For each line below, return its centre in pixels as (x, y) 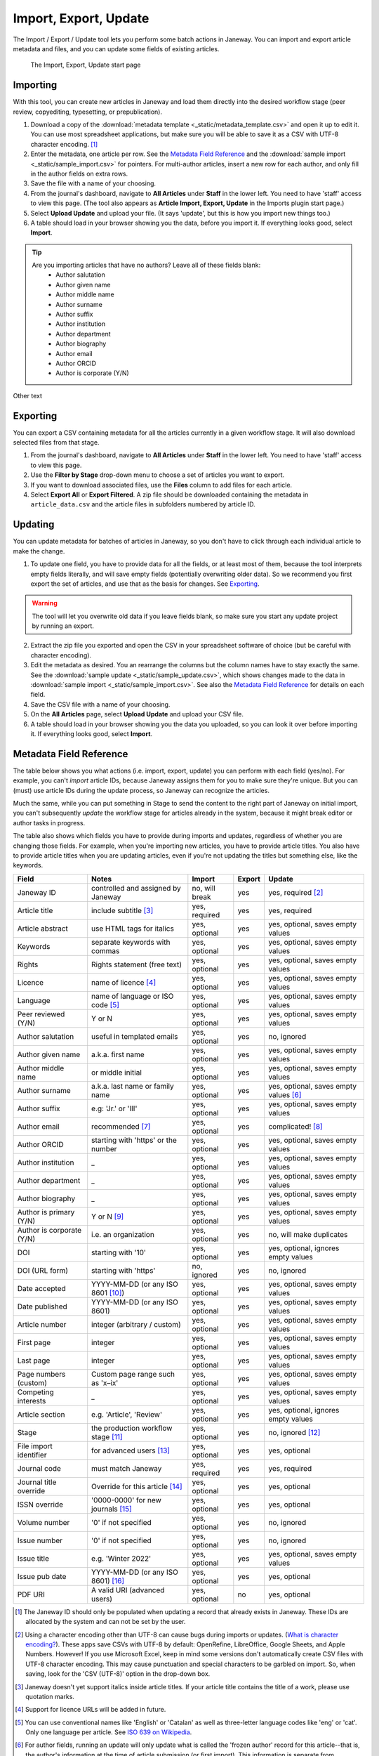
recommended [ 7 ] (121, 1126)
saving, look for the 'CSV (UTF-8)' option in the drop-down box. (118, 1674)
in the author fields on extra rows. (79, 173)
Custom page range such (133, 1374)
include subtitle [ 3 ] (122, 910)
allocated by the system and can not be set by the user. (106, 1622)
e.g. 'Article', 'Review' (127, 1414)
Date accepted (41, 1288)
